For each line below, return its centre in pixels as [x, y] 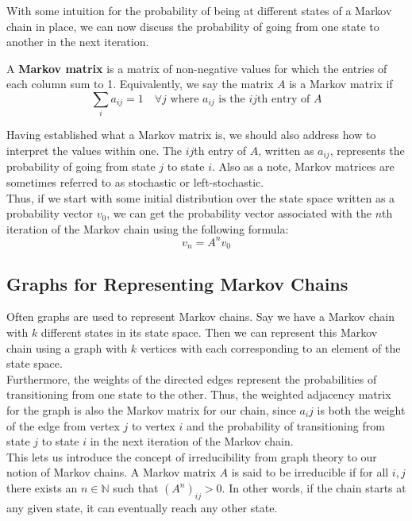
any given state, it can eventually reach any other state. [142, 507]
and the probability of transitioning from [285, 425]
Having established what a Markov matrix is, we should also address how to [191, 135]
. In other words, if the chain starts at [314, 488]
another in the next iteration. [78, 42]
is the [232, 99]
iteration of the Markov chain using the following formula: [148, 228]
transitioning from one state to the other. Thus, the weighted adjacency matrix [199, 394]
